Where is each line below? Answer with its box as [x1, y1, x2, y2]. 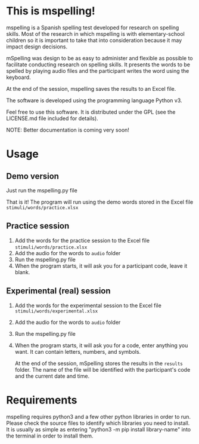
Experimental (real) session [6, 286, 111, 296]
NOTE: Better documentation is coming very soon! [6, 126, 130, 133]
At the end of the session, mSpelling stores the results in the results [14, 360, 184, 367]
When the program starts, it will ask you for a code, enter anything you [14, 342, 188, 349]
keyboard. [6, 74, 31, 81]
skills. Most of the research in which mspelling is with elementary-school [6, 30, 185, 37]
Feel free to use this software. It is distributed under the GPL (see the [6, 108, 176, 115]
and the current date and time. [14, 372, 90, 379]
